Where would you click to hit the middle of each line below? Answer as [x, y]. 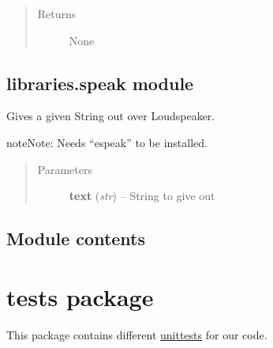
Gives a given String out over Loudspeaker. [111, 116]
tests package [80, 296]
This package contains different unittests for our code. [137, 334]
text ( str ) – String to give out [142, 196]
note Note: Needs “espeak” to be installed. [107, 142]
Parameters [65, 169]
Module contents [76, 238]
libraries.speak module [100, 83]
